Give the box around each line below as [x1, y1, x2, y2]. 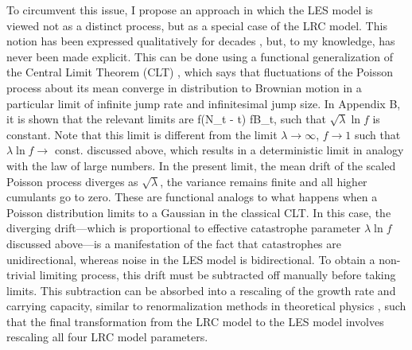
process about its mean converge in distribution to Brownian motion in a [6, 79, 362, 95]
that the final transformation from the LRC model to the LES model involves [6, 313, 384, 329]
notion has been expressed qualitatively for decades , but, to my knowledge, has [6, 33, 395, 49]
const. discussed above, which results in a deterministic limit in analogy [54, 142, 404, 158]
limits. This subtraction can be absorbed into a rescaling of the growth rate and [6, 282, 396, 298]
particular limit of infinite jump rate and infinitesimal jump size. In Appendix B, [6, 95, 401, 111]
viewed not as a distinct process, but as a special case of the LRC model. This [6, 17, 387, 33]
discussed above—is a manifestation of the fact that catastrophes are [6, 235, 341, 251]
